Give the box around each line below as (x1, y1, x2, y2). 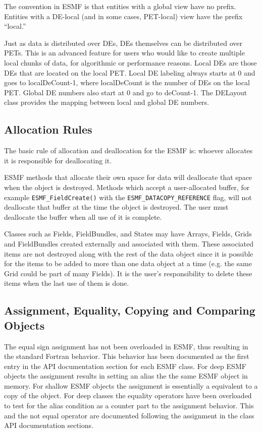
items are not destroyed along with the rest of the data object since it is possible (4, 248, 253, 259)
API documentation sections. (4, 420, 93, 430)
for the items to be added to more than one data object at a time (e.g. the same (4, 258, 252, 269)
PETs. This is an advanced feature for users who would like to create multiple (4, 47, 245, 58)
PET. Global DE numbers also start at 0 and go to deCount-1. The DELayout (4, 87, 247, 97)
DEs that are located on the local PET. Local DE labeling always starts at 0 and (4, 67, 255, 78)
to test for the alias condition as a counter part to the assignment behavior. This (4, 400, 254, 411)
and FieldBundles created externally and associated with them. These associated (4, 238, 254, 249)
